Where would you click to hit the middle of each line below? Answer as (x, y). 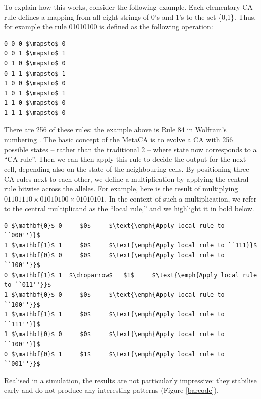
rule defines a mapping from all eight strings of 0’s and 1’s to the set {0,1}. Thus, (130, 16)
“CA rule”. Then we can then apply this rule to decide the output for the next (125, 159)
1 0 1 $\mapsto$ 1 (35, 93)
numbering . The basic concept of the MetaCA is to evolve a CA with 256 (119, 139)
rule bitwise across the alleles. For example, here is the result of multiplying (121, 189)
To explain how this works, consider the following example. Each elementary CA (128, 7)
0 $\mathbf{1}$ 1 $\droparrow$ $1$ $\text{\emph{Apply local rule (131, 275)
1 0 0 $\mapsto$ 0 (35, 83)
